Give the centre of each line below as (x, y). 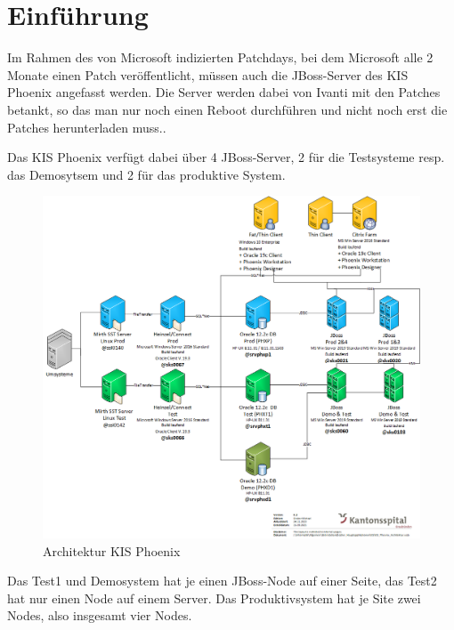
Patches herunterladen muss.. (87, 127)
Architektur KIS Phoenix (112, 550)
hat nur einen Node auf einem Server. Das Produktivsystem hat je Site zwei (214, 598)
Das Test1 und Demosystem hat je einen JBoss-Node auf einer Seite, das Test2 (222, 581)
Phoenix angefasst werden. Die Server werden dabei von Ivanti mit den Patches (224, 92)
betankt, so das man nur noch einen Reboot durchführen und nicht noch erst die (227, 109)
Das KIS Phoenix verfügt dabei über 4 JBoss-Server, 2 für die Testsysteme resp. (226, 157)
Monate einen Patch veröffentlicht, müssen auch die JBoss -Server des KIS (208, 74)
